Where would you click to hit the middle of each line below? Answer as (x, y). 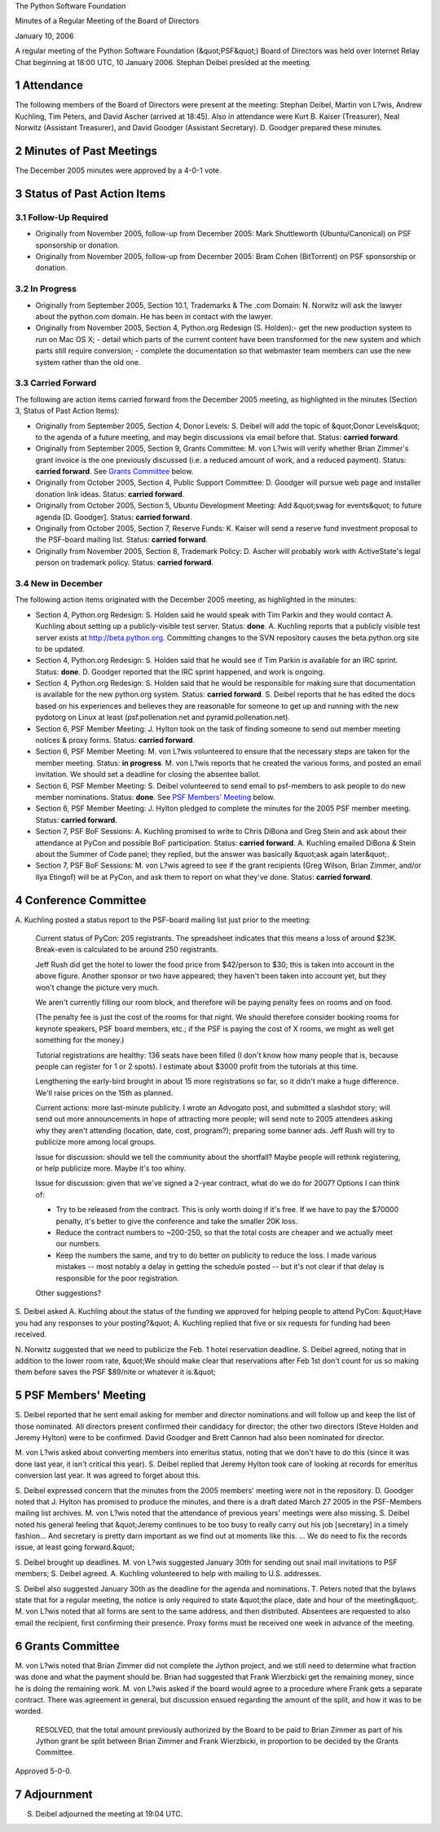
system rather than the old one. (88, 362)
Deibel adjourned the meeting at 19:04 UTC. (109, 1813)
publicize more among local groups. (96, 1142)
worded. (29, 1711)
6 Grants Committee (67, 1646)
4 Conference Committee (81, 900)
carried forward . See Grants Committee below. (114, 472)
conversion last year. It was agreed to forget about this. (108, 1475)
